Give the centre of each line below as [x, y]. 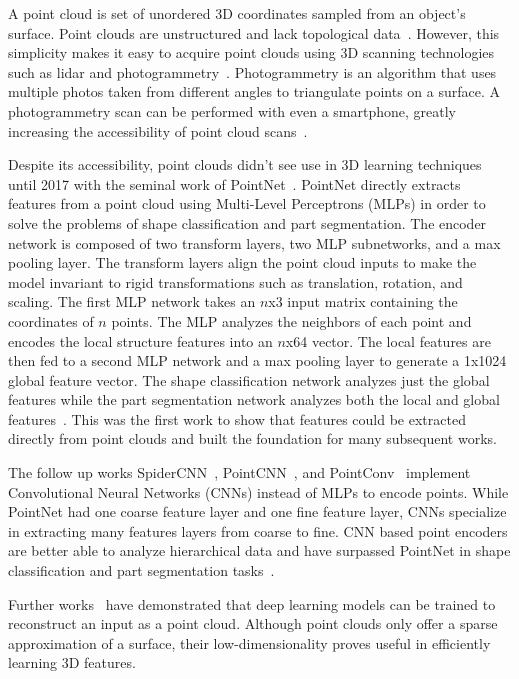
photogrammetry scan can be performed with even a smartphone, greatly [232, 110]
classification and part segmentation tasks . [141, 570]
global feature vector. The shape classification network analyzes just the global [249, 379]
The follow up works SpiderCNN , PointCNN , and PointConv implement [239, 472]
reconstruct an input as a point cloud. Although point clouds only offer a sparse [253, 623]
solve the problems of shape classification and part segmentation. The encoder [247, 222]
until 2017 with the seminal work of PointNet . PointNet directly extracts [234, 183]
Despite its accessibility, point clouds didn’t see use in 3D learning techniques [245, 164]
